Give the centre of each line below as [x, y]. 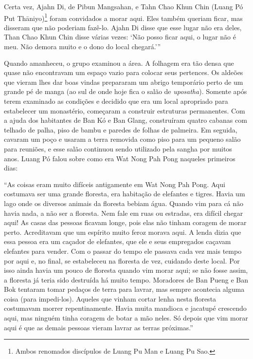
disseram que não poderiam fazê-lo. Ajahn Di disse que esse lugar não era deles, [123, 27]
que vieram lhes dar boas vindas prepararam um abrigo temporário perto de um [124, 82]
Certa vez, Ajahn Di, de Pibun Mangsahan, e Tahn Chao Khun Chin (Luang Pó [124, 6]
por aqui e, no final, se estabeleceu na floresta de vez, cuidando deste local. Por [122, 260]
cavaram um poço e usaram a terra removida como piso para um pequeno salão [122, 139]
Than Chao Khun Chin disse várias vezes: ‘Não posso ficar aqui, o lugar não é [120, 37]
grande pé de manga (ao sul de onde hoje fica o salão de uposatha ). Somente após [126, 91]
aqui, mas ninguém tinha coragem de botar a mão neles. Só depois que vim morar [126, 318]
